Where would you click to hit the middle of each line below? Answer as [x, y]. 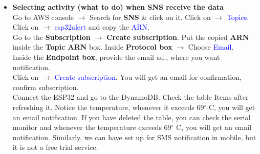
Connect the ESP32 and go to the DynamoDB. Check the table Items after [131, 97]
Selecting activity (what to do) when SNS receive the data [118, 7]
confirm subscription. [46, 87]
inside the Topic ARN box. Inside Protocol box [92, 47]
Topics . [238, 17]
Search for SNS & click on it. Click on [150, 17]
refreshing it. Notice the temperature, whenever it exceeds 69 [108, 107]
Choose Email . [211, 47]
